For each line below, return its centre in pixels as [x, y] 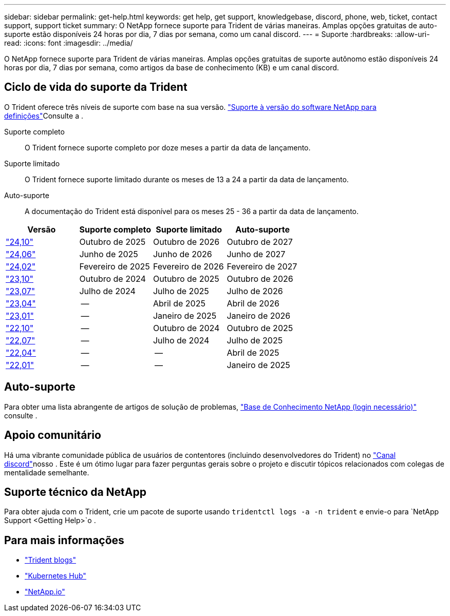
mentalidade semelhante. [47, 472]
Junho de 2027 [256, 254]
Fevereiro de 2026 [188, 266]
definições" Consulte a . [44, 115]
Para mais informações [64, 540]
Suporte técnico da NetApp [75, 492]
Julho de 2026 [255, 291]
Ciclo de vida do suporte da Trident [96, 87]
